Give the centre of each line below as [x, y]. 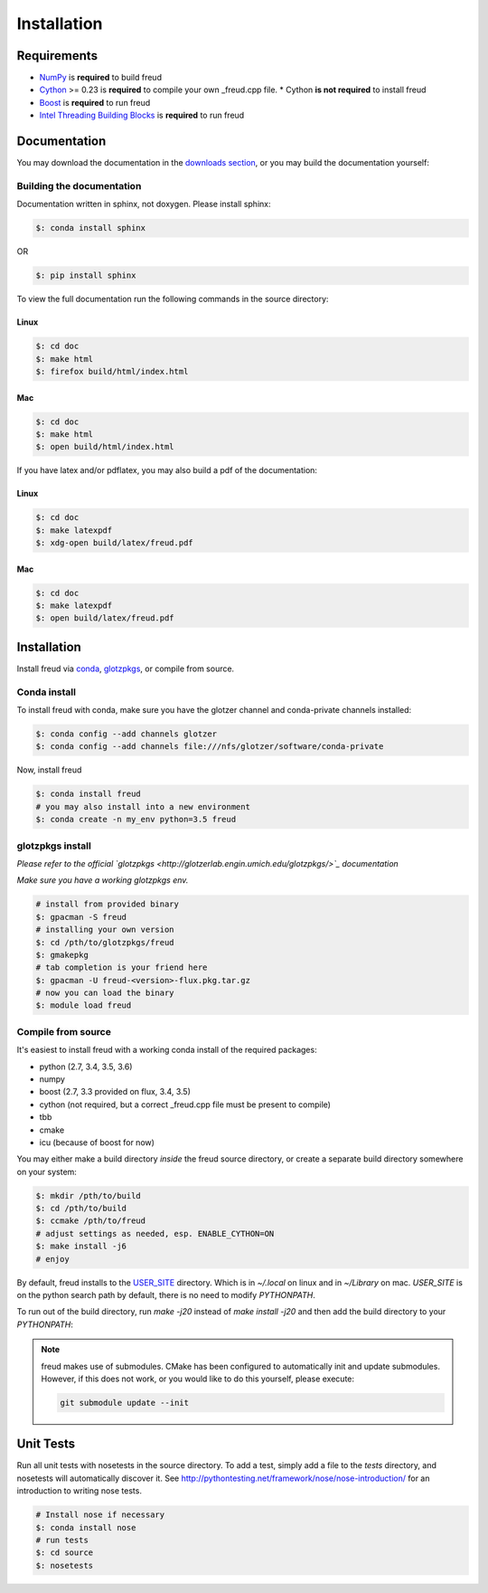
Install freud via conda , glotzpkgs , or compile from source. [126, 668]
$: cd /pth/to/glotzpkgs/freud [105, 942]
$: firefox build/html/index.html [112, 371]
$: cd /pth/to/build [81, 1209]
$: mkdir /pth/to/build [89, 1195]
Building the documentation [79, 185]
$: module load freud [84, 1005]
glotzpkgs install [54, 846]
